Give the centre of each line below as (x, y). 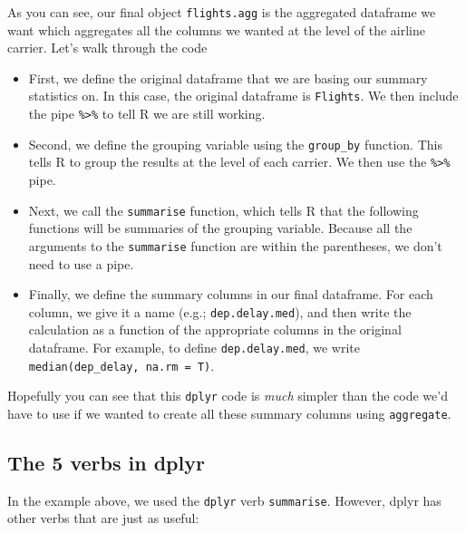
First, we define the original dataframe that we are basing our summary (228, 78)
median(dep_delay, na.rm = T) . (121, 365)
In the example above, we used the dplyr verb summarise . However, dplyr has (224, 500)
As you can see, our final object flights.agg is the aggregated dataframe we (222, 12)
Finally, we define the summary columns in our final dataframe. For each (231, 294)
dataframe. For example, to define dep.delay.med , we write (194, 347)
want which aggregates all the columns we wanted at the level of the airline (217, 29)
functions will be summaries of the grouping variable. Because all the (220, 228)
